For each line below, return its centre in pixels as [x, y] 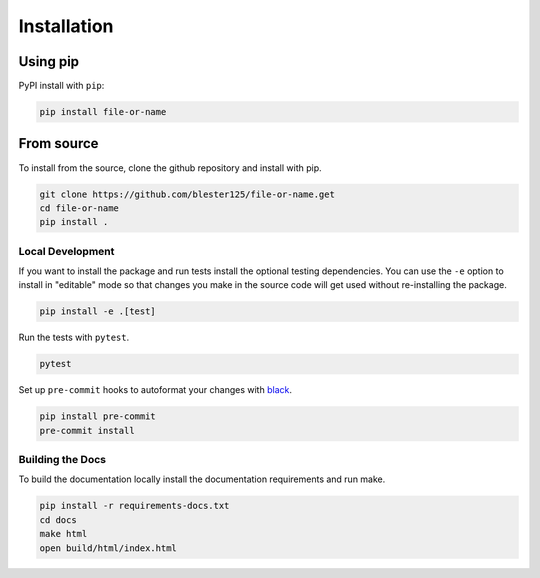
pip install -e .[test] [98, 311]
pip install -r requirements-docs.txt [134, 506]
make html [63, 534]
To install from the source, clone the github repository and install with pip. [170, 167]
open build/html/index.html [108, 548]
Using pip [49, 61]
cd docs [58, 519]
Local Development [66, 251]
